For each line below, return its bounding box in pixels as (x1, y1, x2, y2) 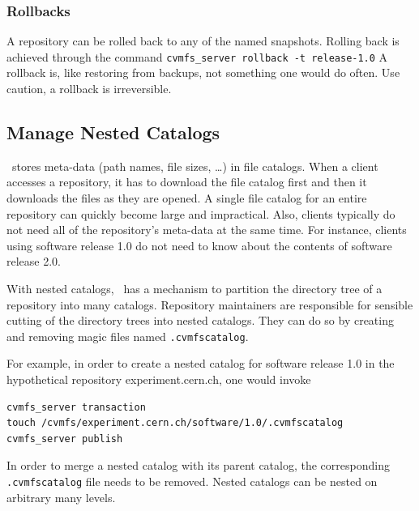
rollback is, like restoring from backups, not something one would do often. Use (6, 64, 400, 81)
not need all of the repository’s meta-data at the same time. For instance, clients (6, 221, 407, 238)
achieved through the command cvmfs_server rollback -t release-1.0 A (6, 48, 388, 65)
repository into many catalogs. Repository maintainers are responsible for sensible (6, 296, 413, 313)
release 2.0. (6, 253, 61, 270)
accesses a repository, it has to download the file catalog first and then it (6, 173, 367, 190)
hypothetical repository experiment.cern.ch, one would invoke (6, 371, 311, 388)
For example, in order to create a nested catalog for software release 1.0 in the (6, 355, 395, 372)
